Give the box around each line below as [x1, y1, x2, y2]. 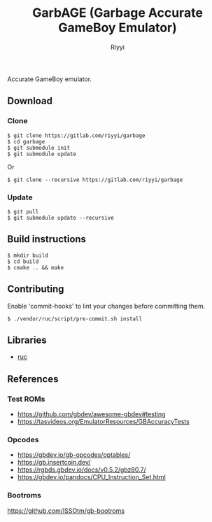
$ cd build [7, 258, 39, 265]
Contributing [7, 283, 64, 295]
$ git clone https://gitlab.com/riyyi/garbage [7, 132, 146, 139]
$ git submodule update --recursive [7, 214, 114, 221]
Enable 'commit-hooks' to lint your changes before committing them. [7, 302, 206, 310]
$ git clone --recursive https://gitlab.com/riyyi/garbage [7, 176, 183, 183]
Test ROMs [7, 394, 45, 404]
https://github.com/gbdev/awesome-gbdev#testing [17, 410, 166, 418]
